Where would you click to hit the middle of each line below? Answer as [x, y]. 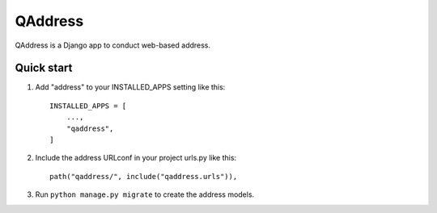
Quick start [44, 68]
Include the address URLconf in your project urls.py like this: [136, 158]
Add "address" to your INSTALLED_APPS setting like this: [130, 87]
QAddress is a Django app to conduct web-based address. [112, 45]
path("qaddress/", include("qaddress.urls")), [144, 176]
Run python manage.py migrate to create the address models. [145, 194]
